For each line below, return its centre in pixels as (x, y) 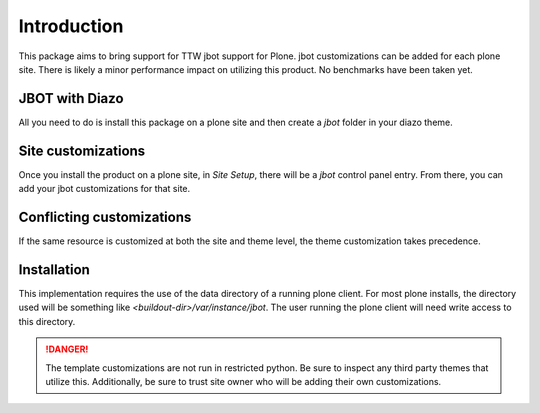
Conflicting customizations (105, 216)
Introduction (71, 26)
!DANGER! (67, 349)
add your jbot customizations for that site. (104, 189)
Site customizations (82, 150)
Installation (54, 269)
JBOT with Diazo (71, 98)
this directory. (47, 321)
